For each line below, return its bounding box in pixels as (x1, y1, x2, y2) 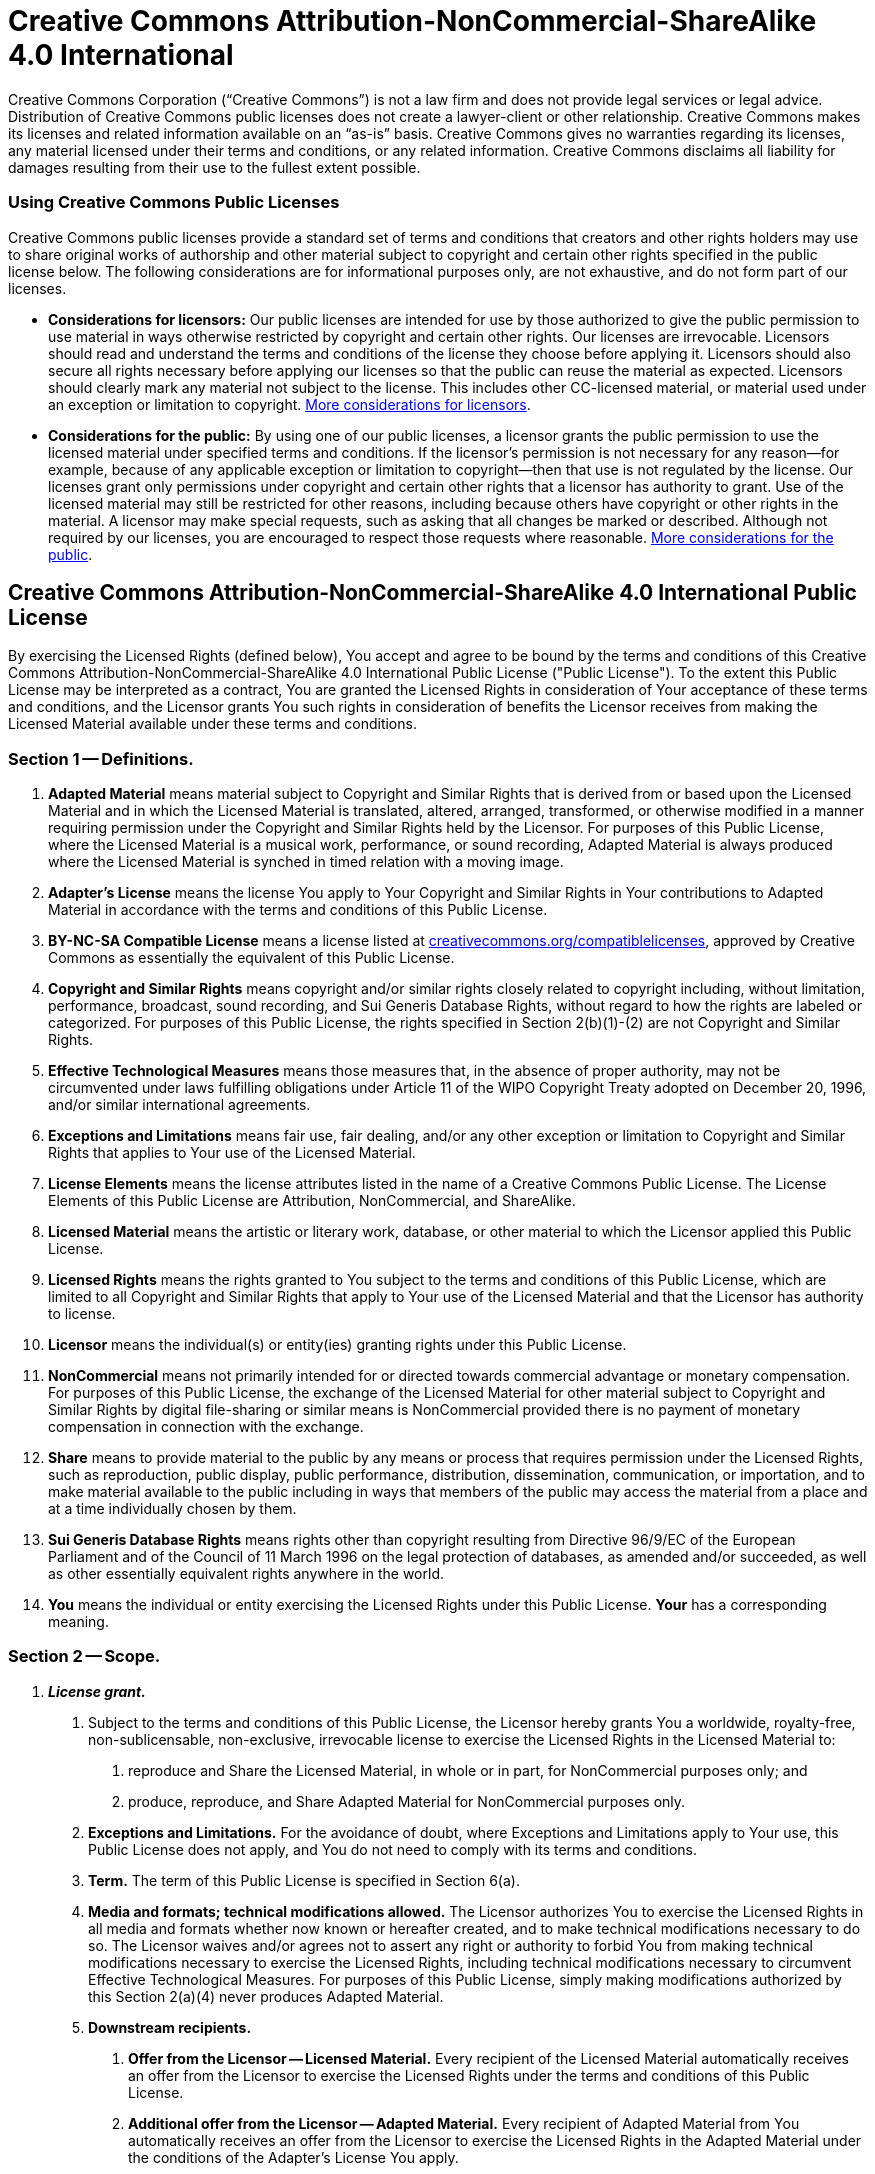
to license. (48, 1305, 116, 1323)
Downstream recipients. (88, 2018, 252, 2036)
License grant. (48, 1682, 146, 1700)
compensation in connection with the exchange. (48, 1418, 364, 1436)
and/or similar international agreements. (48, 1096, 311, 1114)
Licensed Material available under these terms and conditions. (8, 715, 417, 733)
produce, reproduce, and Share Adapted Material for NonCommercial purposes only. (128, 1792, 686, 1810)
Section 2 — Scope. (8, 1646, 161, 1667)
